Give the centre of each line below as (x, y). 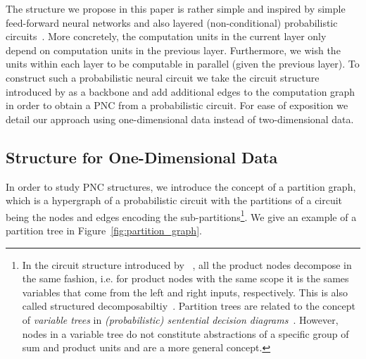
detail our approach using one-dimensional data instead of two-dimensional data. (180, 119)
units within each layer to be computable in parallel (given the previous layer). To (183, 64)
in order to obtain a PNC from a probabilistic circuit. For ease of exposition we (177, 105)
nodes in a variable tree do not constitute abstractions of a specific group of (185, 333)
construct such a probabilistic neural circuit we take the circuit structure (163, 77)
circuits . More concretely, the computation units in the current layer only (166, 36)
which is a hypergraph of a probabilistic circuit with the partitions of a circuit (174, 200)
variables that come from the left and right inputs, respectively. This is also (185, 292)
